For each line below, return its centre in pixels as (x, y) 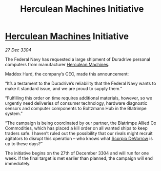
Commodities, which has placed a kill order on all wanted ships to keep (76, 128)
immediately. (18, 163)
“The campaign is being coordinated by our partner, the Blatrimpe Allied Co (81, 123)
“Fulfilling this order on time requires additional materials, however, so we (79, 98)
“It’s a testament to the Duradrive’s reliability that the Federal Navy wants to (80, 83)
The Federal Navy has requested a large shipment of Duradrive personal (78, 59)
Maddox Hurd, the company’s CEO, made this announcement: (67, 74)
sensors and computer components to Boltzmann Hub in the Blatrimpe (76, 108)
